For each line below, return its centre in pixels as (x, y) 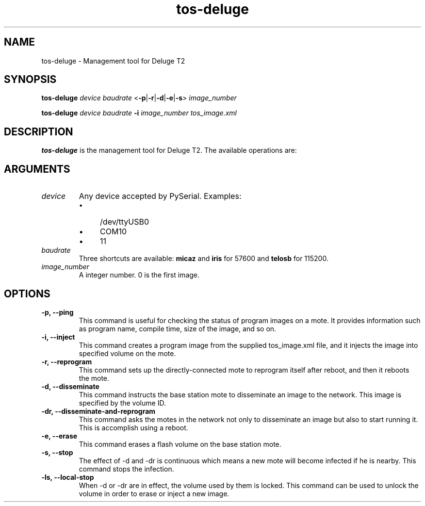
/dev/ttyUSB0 (125, 222)
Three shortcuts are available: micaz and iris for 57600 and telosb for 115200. (204, 259)
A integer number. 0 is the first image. (139, 275)
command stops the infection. (126, 469)
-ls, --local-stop (68, 477)
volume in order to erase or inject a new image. (154, 493)
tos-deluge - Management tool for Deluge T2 (113, 61)
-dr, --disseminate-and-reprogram (98, 411)
